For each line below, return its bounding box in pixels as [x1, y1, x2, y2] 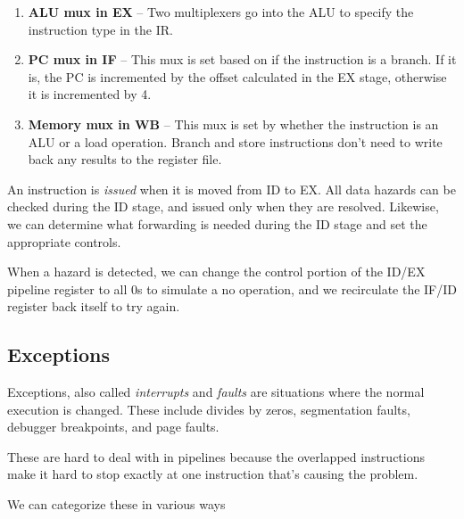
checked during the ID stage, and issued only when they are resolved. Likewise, [7, 197, 439, 216]
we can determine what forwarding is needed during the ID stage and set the [7, 214, 427, 233]
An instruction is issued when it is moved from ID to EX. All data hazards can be [7, 179, 456, 198]
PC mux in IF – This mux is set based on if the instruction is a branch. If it [28, 50, 457, 69]
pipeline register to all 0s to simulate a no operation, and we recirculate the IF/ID [7, 279, 458, 298]
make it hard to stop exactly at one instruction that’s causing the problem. [7, 465, 418, 483]
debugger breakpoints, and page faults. [7, 417, 220, 436]
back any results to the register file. [28, 150, 222, 169]
